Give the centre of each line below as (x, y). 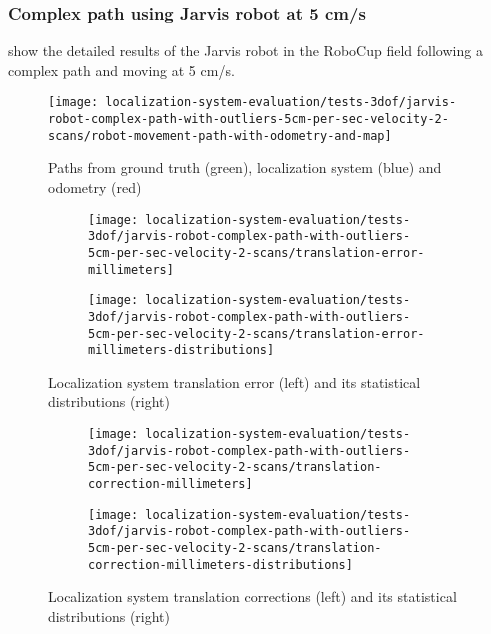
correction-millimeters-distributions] (220, 564)
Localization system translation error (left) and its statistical (234, 381)
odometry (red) (95, 186)
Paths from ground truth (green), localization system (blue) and (245, 167)
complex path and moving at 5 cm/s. (121, 69)
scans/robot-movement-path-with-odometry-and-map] (220, 135)
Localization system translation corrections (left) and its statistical (252, 596)
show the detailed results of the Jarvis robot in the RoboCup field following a (245, 50)
